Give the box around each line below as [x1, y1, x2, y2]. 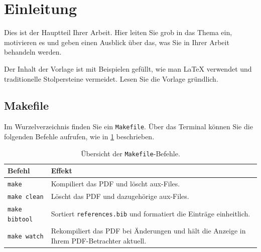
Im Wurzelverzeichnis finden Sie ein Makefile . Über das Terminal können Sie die [4, 121, 253, 132]
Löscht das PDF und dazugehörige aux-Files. [51, 190, 189, 201]
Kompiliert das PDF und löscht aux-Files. [51, 178, 180, 189]
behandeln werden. [4, 47, 62, 57]
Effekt [51, 165, 72, 176]
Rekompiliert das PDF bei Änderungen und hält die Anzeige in [51, 225, 246, 236]
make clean [8, 193, 44, 200]
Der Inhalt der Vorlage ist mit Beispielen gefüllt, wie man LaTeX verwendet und [4, 63, 252, 74]
